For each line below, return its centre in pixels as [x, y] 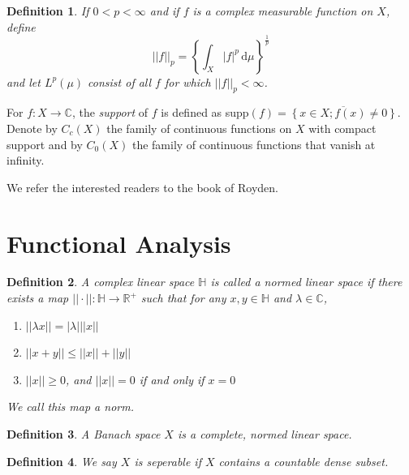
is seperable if [168, 461]
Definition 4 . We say [62, 461]
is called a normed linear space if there [306, 282]
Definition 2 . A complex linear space [101, 282]
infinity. [26, 160]
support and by [45, 144]
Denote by [32, 128]
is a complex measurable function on [283, 11]
